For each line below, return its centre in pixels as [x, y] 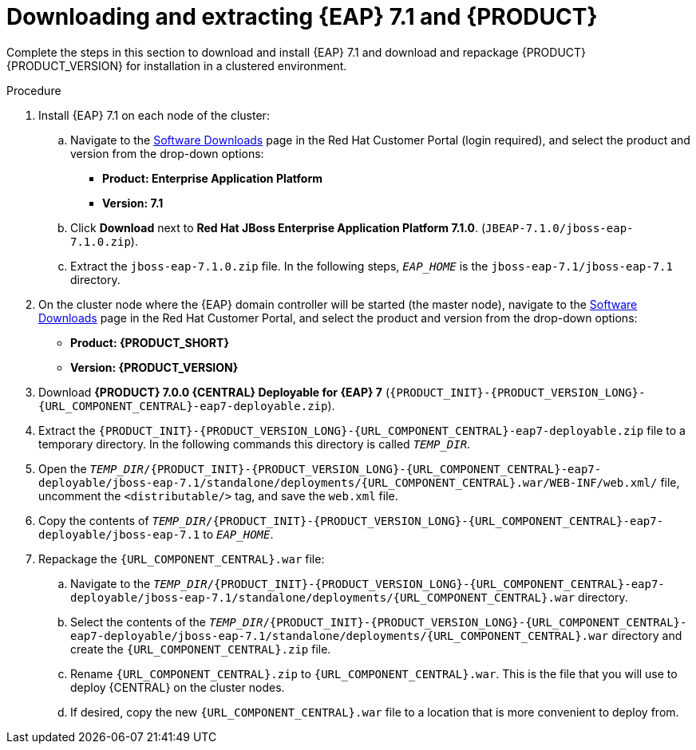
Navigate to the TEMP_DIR [139, 583]
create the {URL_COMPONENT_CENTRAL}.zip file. [201, 649]
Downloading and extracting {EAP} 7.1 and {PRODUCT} [302, 17]
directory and [647, 635]
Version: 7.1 [133, 203]
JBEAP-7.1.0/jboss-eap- [560, 228]
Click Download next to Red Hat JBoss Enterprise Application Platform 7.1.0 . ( [278, 227]
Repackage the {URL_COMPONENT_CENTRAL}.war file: [182, 559]
